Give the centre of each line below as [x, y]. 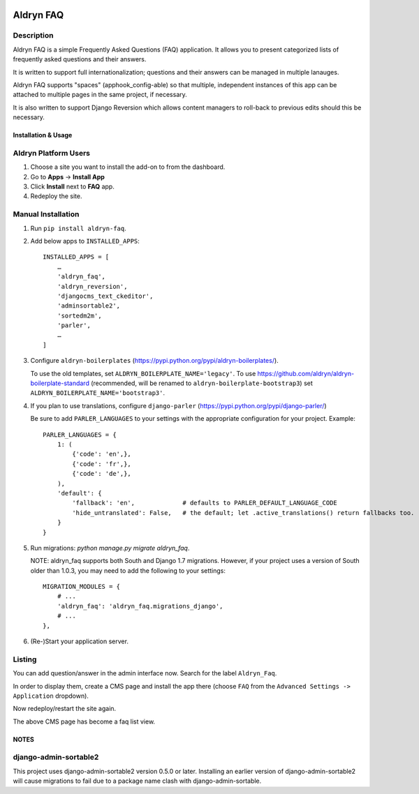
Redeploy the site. [56, 196]
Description [33, 36]
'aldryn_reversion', [92, 286]
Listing [25, 659]
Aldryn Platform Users [52, 153]
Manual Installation [46, 214]
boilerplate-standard [60, 383]
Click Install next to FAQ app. [72, 187]
